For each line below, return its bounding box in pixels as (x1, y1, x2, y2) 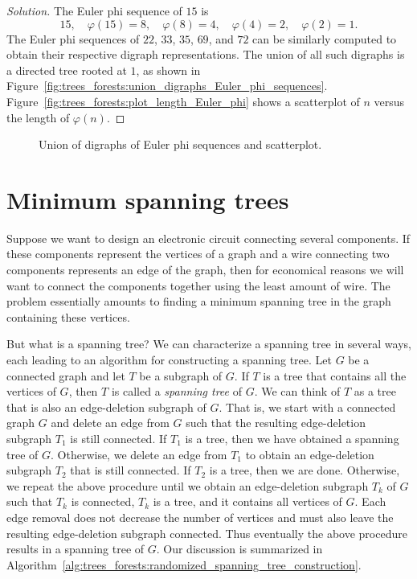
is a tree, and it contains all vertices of (153, 493, 342, 510)
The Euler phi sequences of (6, 30, 140, 47)
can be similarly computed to (252, 30, 397, 47)
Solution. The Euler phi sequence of (6, 2, 182, 18)
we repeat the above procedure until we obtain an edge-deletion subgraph (6, 477, 369, 494)
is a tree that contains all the (263, 367, 407, 384)
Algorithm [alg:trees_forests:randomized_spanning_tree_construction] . (6, 556, 362, 573)
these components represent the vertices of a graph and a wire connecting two (6, 245, 390, 262)
